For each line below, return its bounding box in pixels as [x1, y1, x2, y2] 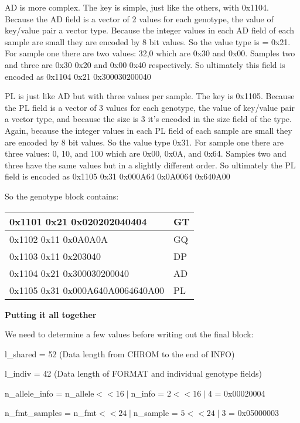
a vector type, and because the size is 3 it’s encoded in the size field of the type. [5, 113, 292, 125]
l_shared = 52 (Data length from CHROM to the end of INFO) [5, 347, 235, 360]
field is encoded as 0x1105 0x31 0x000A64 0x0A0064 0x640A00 [5, 170, 230, 182]
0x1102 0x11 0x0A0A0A [9, 232, 108, 246]
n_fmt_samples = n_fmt [5, 407, 97, 419]
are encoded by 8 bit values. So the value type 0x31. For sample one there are [5, 136, 284, 148]
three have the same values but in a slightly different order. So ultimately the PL [5, 158, 296, 171]
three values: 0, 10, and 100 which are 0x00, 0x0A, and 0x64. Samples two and [5, 147, 287, 160]
